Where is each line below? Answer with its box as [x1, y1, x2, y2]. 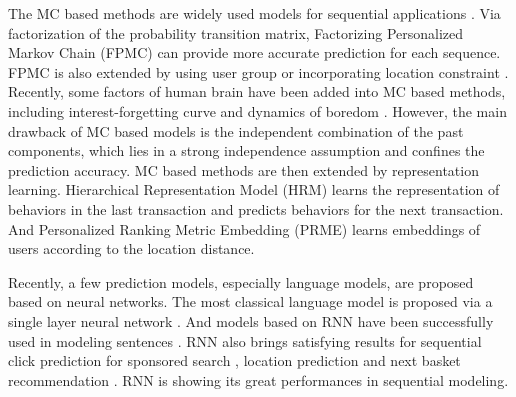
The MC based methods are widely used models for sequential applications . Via [8, 3, 501, 23]
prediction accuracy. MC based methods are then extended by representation [8, 159, 479, 180]
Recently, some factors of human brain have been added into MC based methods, [8, 81, 506, 102]
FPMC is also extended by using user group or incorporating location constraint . [8, 61, 509, 82]
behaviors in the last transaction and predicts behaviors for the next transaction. [8, 198, 504, 219]
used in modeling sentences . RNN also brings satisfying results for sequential [8, 330, 482, 351]
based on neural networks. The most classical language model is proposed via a [8, 291, 493, 312]
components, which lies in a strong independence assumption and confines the [8, 140, 485, 161]
